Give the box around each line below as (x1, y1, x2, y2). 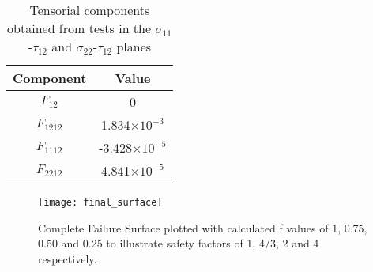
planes (116, 37, 152, 55)
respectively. (38, 250, 97, 266)
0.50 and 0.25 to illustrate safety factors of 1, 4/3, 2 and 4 (38, 235, 319, 251)
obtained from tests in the (7, 19, 152, 37)
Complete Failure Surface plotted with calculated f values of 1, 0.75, (38, 219, 367, 236)
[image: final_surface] (38, 197, 163, 208)
